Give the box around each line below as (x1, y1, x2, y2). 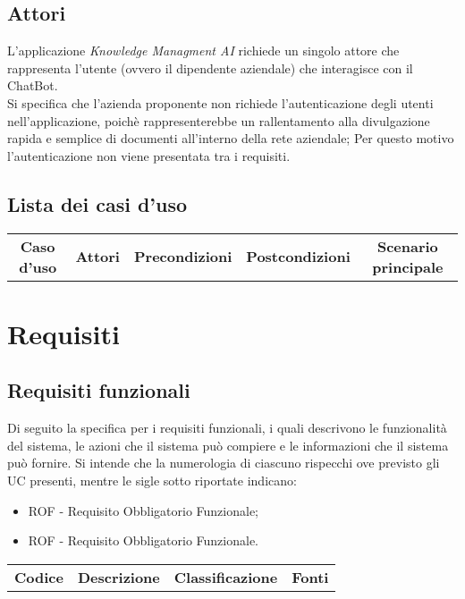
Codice (14, 566, 63, 587)
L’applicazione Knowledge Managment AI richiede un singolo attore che (7, 41, 400, 60)
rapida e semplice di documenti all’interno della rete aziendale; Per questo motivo (7, 129, 454, 148)
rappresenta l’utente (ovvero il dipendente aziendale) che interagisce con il (7, 58, 413, 77)
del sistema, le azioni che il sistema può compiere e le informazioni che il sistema (7, 435, 449, 454)
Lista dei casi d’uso (7, 190, 188, 217)
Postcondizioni (246, 246, 351, 267)
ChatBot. (7, 76, 58, 95)
